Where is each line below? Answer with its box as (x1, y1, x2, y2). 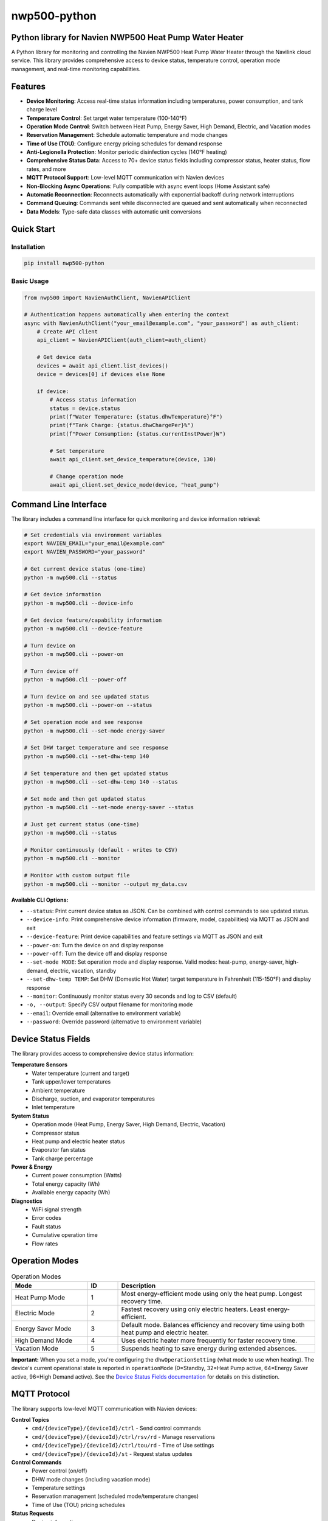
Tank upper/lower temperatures (32, 1078, 111, 1085)
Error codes (32, 1214, 62, 1222)
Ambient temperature (32, 1087, 85, 1094)
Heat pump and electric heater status (32, 1138, 125, 1145)
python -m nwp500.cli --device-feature (24, 625, 143, 632)
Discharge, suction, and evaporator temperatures (32, 1095, 155, 1102)
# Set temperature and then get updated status (24, 770, 168, 777)
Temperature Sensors (11, 1061, 68, 1068)
